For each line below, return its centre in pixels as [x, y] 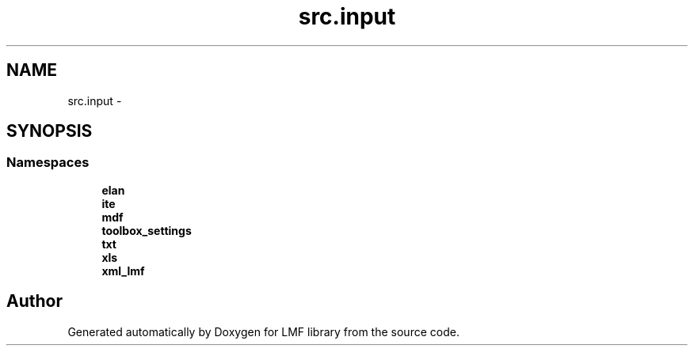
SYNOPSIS [50, 131]
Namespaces [48, 163]
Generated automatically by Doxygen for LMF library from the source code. [263, 331]
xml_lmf [123, 271]
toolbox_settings [147, 230]
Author [34, 301]
